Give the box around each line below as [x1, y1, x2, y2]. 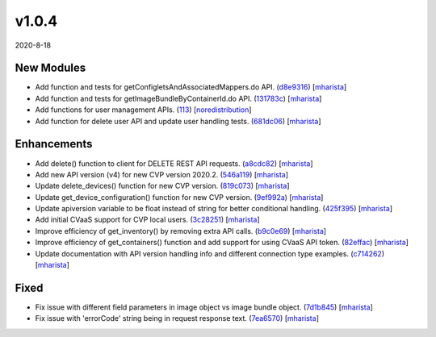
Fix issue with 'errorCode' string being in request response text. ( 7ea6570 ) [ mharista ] [35, 314, 319, 323]
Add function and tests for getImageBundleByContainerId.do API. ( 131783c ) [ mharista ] [35, 94, 322, 103]
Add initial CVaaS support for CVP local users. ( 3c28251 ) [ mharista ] [35, 214, 260, 225]
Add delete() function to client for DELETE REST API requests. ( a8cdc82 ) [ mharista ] [35, 158, 314, 168]
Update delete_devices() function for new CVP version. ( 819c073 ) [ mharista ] [35, 181, 290, 191]
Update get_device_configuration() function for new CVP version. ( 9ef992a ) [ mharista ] [35, 192, 324, 202]
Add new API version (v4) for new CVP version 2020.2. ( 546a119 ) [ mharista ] [35, 169, 289, 179]
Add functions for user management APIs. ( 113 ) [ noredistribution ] [35, 105, 252, 114]
